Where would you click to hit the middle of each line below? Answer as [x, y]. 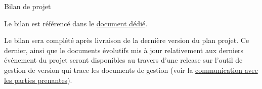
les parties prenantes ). [38, 80]
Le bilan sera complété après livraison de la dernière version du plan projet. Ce [127, 40]
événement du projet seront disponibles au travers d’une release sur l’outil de [123, 60]
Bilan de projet [28, 6]
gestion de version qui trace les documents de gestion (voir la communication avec [131, 70]
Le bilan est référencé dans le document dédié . [76, 23]
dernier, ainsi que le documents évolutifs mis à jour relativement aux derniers [124, 50]
